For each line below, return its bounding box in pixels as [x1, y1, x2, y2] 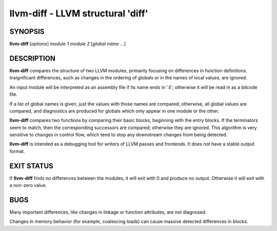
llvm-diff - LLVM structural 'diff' [9, 8, 148, 19]
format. [9, 148, 25, 154]
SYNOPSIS [9, 27, 45, 36]
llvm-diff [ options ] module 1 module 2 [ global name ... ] [9, 41, 126, 47]
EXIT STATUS [9, 161, 53, 170]
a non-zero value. [9, 182, 47, 188]
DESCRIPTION [9, 54, 56, 62]
